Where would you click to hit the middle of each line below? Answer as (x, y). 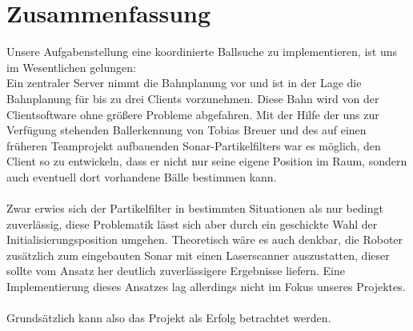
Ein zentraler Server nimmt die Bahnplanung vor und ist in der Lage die (184, 83)
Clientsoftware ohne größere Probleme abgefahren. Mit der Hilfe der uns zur (193, 114)
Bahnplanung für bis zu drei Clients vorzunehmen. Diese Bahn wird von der (193, 98)
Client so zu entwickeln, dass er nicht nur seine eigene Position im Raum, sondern (207, 161)
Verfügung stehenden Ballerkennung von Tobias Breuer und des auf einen (186, 130)
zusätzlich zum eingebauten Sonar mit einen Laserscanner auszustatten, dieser (198, 255)
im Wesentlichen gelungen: (71, 67)
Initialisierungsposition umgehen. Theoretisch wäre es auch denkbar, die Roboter (205, 239)
